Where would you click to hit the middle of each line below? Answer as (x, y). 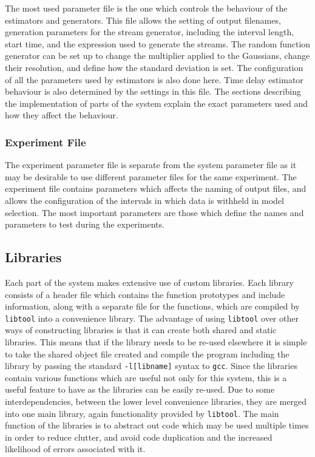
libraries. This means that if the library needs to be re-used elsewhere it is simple (156, 341)
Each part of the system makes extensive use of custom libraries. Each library (149, 282)
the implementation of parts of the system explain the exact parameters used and (157, 103)
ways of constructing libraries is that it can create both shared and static (141, 330)
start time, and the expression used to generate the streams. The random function (158, 43)
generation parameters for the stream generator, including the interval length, (150, 32)
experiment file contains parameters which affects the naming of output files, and (156, 188)
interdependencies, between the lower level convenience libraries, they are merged (156, 401)
